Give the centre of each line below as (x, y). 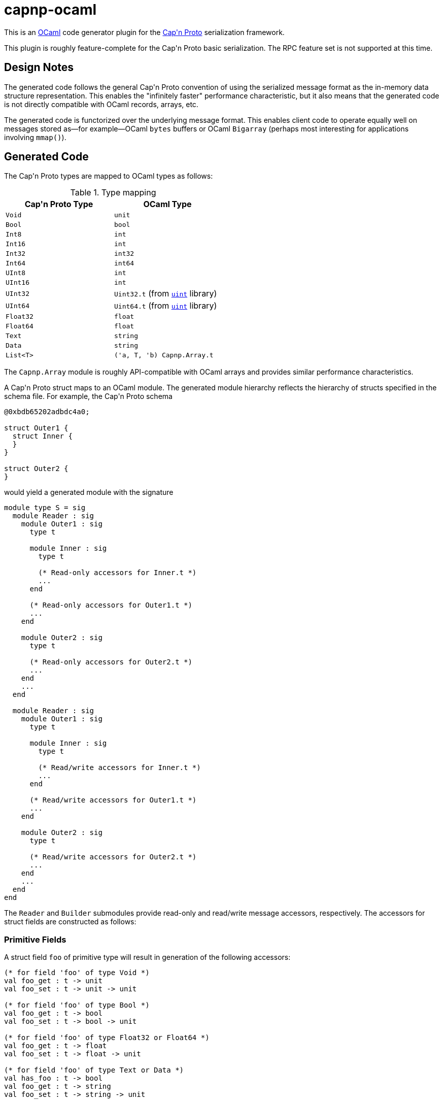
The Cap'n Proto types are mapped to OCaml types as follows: (109, 176)
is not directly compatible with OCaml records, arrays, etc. (101, 104)
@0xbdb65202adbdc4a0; (47, 412)
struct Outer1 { (36, 428)
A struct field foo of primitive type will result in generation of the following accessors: (147, 957)
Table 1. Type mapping (113, 193)
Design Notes (39, 68)
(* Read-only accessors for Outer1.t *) (111, 605)
